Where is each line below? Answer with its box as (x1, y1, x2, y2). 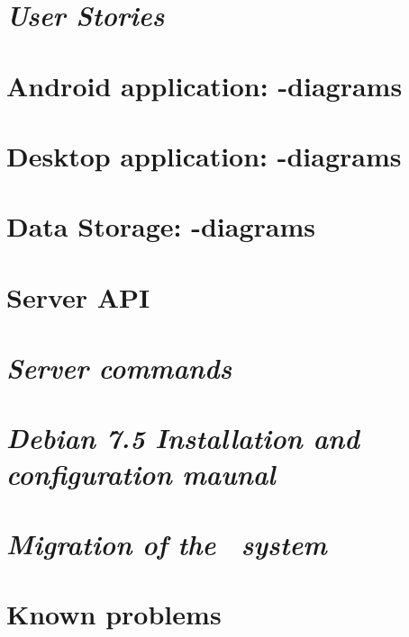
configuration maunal (6, 454, 276, 492)
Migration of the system (6, 525, 327, 562)
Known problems (6, 596, 222, 633)
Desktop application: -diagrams (6, 137, 402, 174)
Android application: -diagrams (6, 67, 403, 103)
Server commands (6, 349, 232, 387)
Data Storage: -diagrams (6, 208, 315, 245)
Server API (6, 278, 150, 315)
